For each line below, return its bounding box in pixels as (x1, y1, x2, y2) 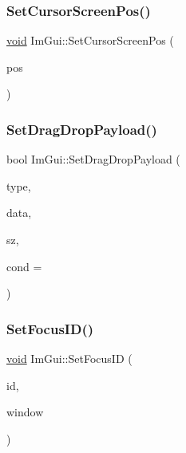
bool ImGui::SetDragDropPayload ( (6, 151, 180, 167)
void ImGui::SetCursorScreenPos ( (6, 32, 174, 49)
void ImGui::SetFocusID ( (6, 350, 133, 366)
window (6, 404, 44, 420)
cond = (6, 258, 42, 274)
